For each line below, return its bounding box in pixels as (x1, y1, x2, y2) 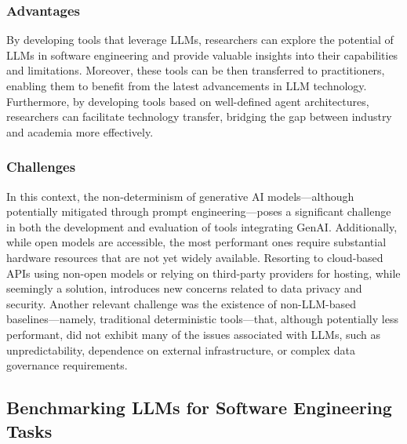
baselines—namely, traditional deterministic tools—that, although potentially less (6, 311, 398, 327)
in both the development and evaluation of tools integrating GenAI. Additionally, (6, 218, 398, 235)
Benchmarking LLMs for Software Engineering (6, 395, 392, 420)
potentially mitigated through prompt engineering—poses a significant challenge (6, 203, 391, 220)
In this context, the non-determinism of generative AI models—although (6, 187, 354, 204)
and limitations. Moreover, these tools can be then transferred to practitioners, (6, 62, 385, 78)
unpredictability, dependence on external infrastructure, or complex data (6, 341, 355, 358)
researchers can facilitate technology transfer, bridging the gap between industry (6, 108, 392, 125)
